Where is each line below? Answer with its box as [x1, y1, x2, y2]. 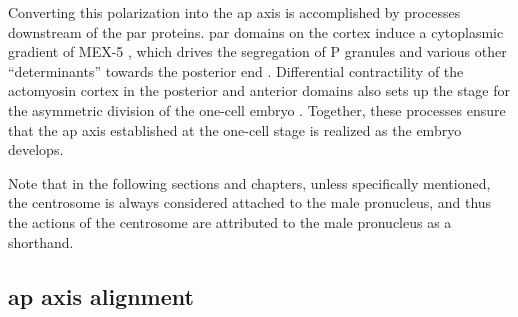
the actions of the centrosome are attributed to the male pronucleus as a [8, 211, 452, 232]
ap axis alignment [8, 280, 194, 311]
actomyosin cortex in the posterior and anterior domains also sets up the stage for [8, 80, 511, 101]
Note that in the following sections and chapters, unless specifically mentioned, [8, 172, 491, 193]
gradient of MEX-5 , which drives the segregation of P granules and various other [8, 41, 507, 62]
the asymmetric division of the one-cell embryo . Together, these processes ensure [8, 99, 506, 120]
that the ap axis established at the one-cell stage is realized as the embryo [8, 119, 462, 140]
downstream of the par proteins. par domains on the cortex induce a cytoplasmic [8, 21, 504, 42]
